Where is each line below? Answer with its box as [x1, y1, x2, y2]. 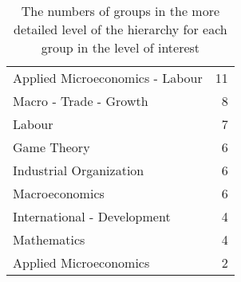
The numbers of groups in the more [21, 2, 220, 20]
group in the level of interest [41, 38, 200, 57]
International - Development [13, 207, 171, 225]
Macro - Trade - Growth [13, 92, 148, 110]
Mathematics [13, 230, 85, 249]
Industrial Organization [13, 161, 144, 179]
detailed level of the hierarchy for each [14, 20, 227, 38]
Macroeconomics [13, 184, 105, 202]
